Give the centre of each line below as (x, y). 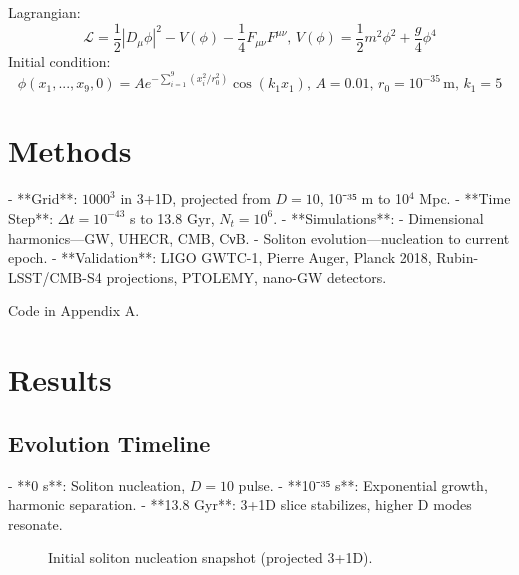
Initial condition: (59, 60)
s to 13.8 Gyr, (172, 217)
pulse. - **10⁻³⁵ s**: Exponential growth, (363, 484)
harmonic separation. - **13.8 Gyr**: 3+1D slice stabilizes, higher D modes (240, 504)
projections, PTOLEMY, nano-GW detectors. (246, 276)
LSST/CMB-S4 (55, 276)
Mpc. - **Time (465, 198)
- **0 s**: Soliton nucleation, (97, 484)
